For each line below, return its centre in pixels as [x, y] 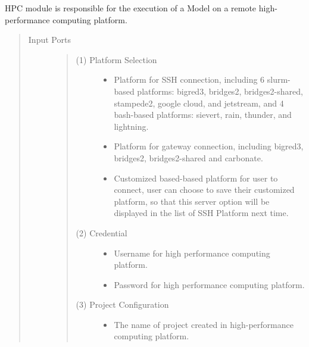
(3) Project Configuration [122, 304]
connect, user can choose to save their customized [204, 190]
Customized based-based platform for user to [196, 178]
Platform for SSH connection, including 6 [189, 79]
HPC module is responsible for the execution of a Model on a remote [131, 8]
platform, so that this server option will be [192, 201]
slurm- [279, 79]
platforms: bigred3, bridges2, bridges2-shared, [220, 91]
